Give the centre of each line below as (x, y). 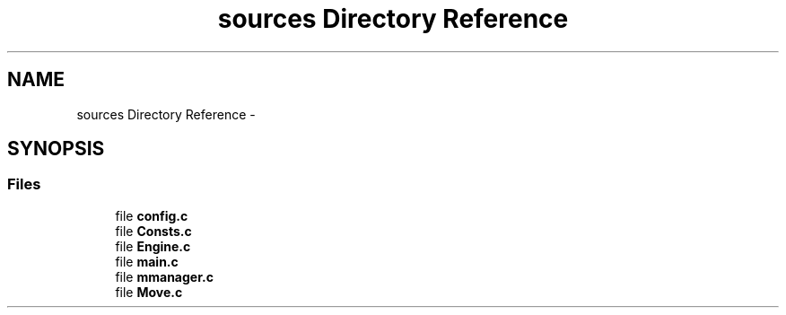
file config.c (152, 215)
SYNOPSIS (56, 149)
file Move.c (149, 292)
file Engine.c (153, 246)
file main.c (147, 261)
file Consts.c (153, 231)
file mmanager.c (164, 276)
